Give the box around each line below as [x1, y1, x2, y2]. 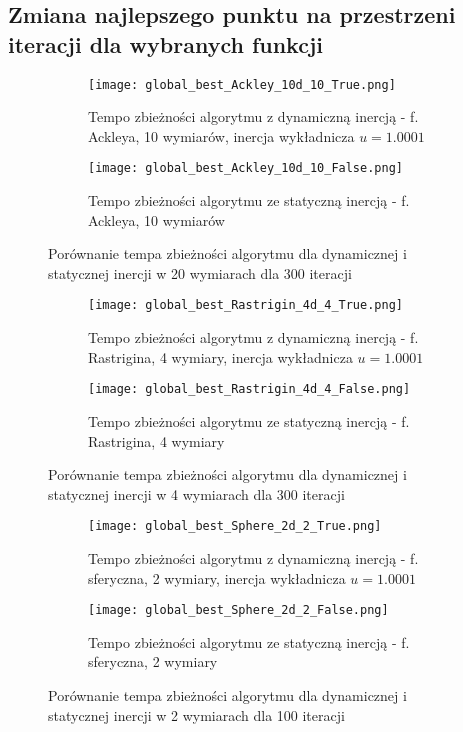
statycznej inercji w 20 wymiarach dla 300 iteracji [48, 262, 352, 283]
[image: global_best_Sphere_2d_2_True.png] [88, 519, 382, 534]
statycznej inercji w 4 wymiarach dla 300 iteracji [48, 483, 345, 504]
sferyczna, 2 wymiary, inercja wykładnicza [88, 567, 346, 588]
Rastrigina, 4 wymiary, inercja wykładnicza [88, 346, 353, 367]
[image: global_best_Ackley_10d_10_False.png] [88, 161, 403, 176]
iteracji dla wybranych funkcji [8, 28, 323, 59]
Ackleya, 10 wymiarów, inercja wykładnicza [88, 125, 355, 146]
